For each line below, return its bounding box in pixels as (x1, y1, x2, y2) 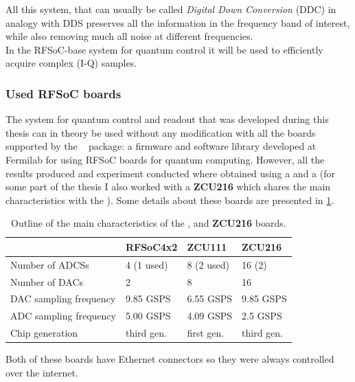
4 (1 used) (125, 257, 168, 271)
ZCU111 (187, 239, 227, 254)
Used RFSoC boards (5, 85, 122, 102)
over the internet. (5, 365, 78, 379)
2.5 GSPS (242, 308, 282, 323)
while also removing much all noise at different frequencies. (5, 29, 253, 43)
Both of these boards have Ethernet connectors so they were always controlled (5, 352, 334, 366)
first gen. (187, 326, 225, 340)
